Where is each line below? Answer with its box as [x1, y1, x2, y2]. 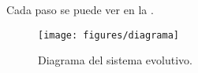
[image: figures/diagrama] [38, 29, 179, 41]
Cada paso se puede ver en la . [6, 2, 154, 17]
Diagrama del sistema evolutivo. [38, 52, 192, 68]
